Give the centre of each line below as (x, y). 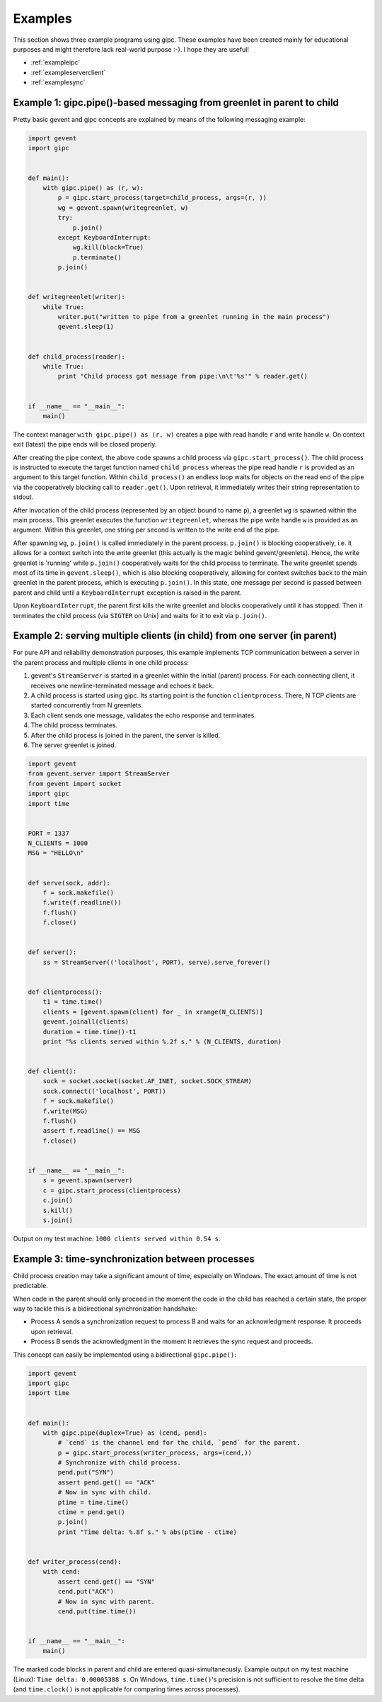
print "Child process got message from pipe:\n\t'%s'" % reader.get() (183, 376)
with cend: (62, 1572)
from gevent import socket (75, 784)
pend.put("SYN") (86, 1472)
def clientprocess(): (65, 992)
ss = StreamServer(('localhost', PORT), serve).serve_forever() (157, 962)
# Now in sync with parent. (106, 1601)
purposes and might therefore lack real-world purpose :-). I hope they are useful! (131, 49)
